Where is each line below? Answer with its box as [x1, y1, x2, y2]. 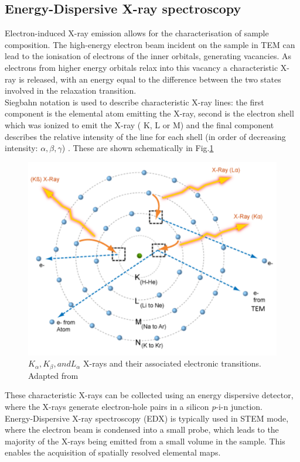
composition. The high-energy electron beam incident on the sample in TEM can [5, 38, 295, 50]
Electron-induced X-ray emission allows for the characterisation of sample [5, 27, 269, 39]
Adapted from [28, 369, 79, 381]
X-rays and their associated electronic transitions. [83, 357, 261, 369]
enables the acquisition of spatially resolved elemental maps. [5, 446, 221, 458]
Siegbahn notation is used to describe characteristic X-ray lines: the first [5, 95, 264, 108]
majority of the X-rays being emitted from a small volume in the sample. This [5, 434, 285, 447]
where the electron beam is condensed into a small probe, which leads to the [5, 423, 279, 436]
